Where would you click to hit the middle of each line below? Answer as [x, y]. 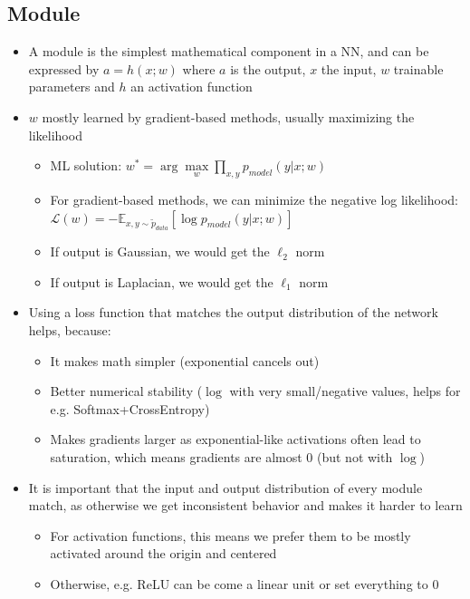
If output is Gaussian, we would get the [160, 251]
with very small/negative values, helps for [345, 391]
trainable [418, 68]
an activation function [192, 87]
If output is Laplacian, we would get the [162, 281]
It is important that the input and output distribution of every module [225, 487]
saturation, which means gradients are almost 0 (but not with [221, 457]
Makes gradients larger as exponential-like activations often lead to [235, 439]
